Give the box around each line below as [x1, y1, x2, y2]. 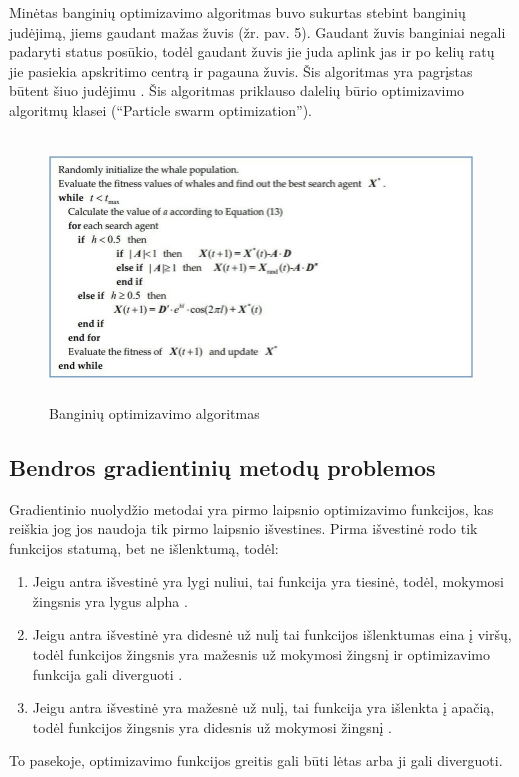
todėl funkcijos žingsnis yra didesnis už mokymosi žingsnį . [32, 716, 392, 737]
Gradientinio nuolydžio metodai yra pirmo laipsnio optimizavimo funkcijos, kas [9, 498, 494, 519]
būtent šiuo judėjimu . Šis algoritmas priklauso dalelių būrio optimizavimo [9, 80, 465, 101]
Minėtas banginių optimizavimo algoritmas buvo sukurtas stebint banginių [9, 2, 466, 22]
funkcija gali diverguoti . [32, 663, 183, 684]
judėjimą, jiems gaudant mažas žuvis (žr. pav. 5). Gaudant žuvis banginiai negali [9, 21, 506, 42]
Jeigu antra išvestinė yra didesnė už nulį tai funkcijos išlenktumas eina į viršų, [32, 624, 512, 645]
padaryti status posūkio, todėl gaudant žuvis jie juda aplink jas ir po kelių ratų [9, 41, 495, 62]
